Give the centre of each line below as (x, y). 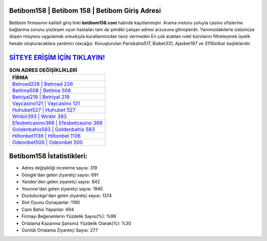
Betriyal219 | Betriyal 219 (41, 97)
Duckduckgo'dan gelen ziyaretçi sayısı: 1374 (67, 196)
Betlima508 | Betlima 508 (42, 90)
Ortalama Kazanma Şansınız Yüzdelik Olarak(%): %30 (76, 223)
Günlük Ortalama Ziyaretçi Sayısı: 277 (60, 230)
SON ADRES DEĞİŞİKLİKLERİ (43, 70)
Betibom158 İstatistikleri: (48, 156)
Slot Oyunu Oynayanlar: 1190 (51, 202)
